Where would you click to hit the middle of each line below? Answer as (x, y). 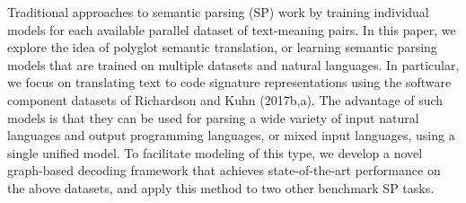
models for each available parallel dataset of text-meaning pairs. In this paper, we (232, 29)
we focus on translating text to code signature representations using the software (229, 82)
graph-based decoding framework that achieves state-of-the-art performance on (224, 170)
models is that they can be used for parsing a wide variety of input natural (213, 117)
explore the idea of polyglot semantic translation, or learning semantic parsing (222, 47)
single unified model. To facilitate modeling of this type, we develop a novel (215, 152)
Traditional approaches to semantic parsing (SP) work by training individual (218, 12)
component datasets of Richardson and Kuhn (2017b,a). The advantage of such (225, 99)
